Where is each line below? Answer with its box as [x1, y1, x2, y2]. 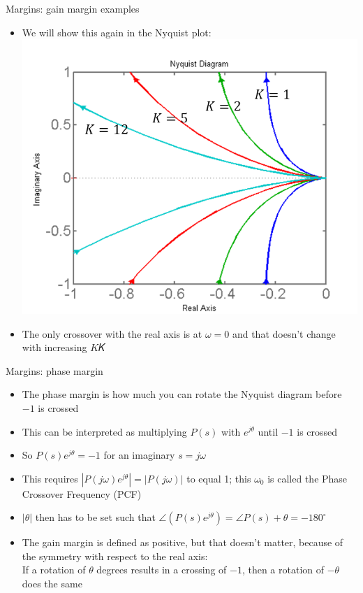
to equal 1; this [186, 471, 251, 485]
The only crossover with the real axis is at [22, 326, 202, 341]
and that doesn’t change [232, 326, 336, 341]
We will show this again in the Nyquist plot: [22, 24, 212, 39]
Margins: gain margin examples [6, 1, 140, 15]
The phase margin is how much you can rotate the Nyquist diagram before [22, 387, 342, 401]
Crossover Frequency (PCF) [22, 486, 142, 501]
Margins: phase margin [6, 363, 103, 378]
